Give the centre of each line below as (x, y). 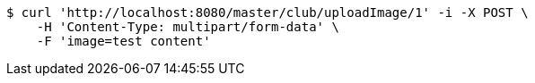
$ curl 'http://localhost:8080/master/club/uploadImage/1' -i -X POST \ (267, 12)
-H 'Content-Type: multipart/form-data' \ (188, 27)
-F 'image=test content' (123, 41)
